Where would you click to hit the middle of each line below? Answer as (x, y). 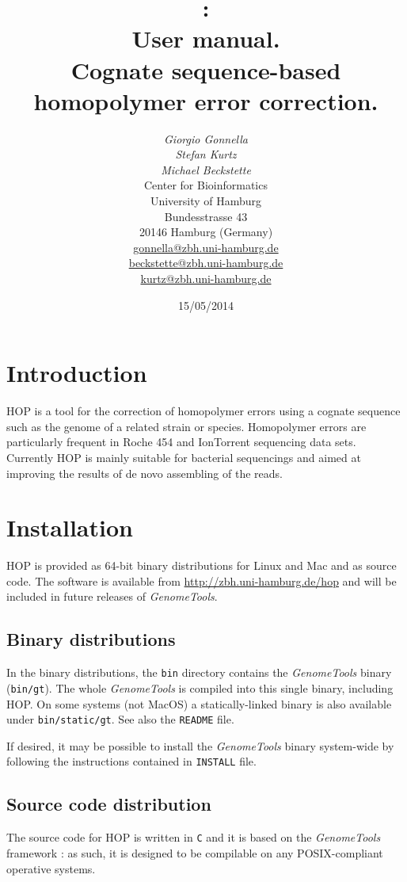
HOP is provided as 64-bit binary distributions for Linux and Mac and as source (202, 565)
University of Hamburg (206, 201)
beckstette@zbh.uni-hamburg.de (206, 263)
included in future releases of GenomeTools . (112, 596)
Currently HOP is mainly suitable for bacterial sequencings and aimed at (184, 457)
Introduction (77, 373)
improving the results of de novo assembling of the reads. (145, 473)
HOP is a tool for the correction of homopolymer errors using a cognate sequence (203, 411)
